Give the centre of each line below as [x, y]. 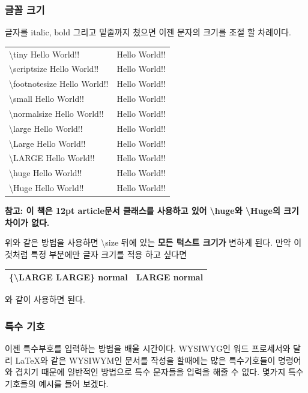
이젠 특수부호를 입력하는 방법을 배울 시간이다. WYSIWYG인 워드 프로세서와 [148, 348]
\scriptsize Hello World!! [54, 69]
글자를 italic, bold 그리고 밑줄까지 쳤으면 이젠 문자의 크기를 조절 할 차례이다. [148, 32]
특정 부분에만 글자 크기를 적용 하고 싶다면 [109, 254]
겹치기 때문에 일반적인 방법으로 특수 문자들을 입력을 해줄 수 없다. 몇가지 [150, 372]
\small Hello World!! [47, 99]
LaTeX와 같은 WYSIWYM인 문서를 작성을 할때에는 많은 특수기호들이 [145, 360]
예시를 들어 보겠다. [74, 383]
